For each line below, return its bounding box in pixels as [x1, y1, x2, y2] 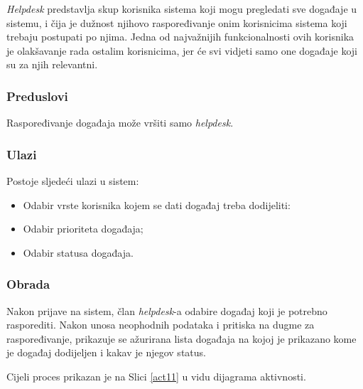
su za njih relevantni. [6, 57, 98, 72]
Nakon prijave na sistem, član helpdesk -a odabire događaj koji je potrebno [6, 303, 327, 318]
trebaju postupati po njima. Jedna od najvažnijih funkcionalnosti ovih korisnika [6, 29, 354, 44]
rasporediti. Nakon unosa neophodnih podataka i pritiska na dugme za [6, 317, 315, 332]
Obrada [6, 275, 50, 293]
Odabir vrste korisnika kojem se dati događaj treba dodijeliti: [23, 197, 291, 212]
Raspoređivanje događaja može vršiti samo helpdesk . [6, 115, 234, 130]
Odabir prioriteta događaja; [23, 221, 143, 236]
